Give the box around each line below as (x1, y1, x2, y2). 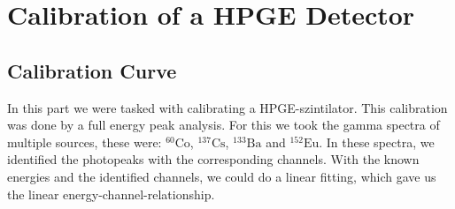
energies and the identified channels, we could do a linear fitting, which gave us (7, 167, 436, 185)
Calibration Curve (7, 56, 177, 84)
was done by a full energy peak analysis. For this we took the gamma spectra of (7, 116, 440, 134)
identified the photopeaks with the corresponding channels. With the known (7, 150, 420, 168)
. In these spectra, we (319, 132, 435, 151)
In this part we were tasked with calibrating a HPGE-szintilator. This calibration (7, 98, 448, 116)
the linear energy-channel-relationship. (7, 184, 215, 203)
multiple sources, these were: (7, 132, 162, 151)
